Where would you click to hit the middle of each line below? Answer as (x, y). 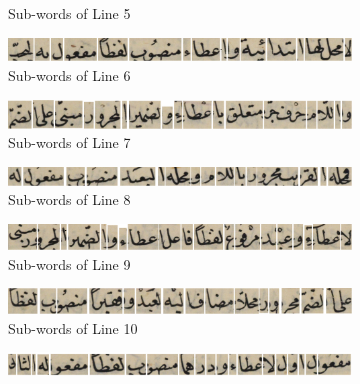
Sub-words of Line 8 (69, 199)
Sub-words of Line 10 (73, 327)
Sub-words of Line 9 (69, 263)
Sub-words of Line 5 (69, 13)
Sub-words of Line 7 (69, 142)
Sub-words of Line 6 (69, 75)
